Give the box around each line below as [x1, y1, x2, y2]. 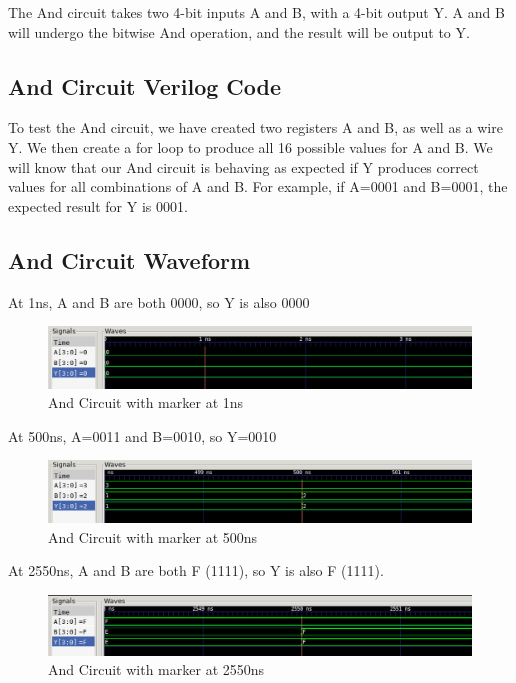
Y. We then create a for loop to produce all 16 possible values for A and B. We [8, 136, 493, 157]
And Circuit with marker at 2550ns [48, 659, 265, 680]
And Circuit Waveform [8, 244, 251, 275]
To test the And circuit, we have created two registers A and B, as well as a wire [8, 117, 503, 138]
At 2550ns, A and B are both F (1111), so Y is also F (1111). [8, 560, 384, 581]
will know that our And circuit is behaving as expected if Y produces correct [8, 156, 479, 177]
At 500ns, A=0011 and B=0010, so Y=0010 [8, 425, 277, 446]
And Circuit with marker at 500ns [48, 526, 258, 547]
